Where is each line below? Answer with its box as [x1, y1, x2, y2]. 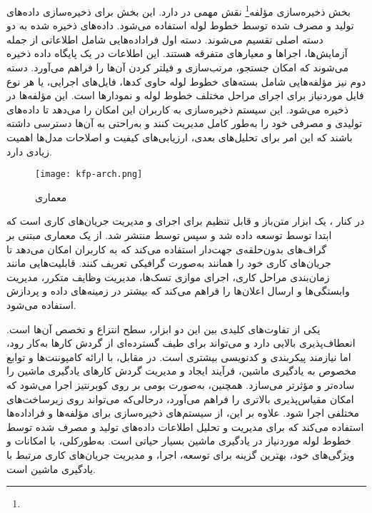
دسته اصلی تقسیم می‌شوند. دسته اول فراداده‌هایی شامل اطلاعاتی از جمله [6, 31, 323, 46]
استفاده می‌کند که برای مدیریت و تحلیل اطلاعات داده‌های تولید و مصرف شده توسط [6, 419, 364, 434]
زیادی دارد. [6, 143, 52, 158]
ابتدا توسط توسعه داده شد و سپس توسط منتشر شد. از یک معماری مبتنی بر [6, 228, 332, 243]
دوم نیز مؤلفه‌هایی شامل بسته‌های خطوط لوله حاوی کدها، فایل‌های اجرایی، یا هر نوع [6, 73, 366, 88]
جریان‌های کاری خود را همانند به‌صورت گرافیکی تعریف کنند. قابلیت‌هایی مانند [6, 255, 331, 270]
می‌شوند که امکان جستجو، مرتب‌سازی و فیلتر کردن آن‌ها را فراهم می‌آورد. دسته [6, 60, 348, 75]
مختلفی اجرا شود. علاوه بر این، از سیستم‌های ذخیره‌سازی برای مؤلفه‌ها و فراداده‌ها [6, 405, 359, 420]
